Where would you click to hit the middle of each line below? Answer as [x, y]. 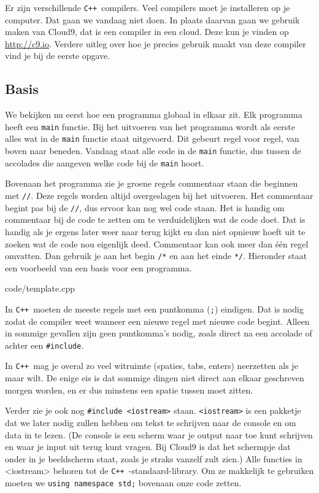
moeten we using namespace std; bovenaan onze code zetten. [123, 483]
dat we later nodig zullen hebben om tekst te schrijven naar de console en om [151, 422]
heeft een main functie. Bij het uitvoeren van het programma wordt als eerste [150, 126]
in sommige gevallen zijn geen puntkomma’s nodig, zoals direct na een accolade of [159, 333]
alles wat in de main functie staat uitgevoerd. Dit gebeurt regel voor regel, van [152, 138]
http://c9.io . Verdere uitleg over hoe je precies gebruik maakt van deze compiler [156, 43]
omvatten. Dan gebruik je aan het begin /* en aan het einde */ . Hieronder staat [156, 256]
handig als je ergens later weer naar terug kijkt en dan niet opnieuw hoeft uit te [155, 231]
